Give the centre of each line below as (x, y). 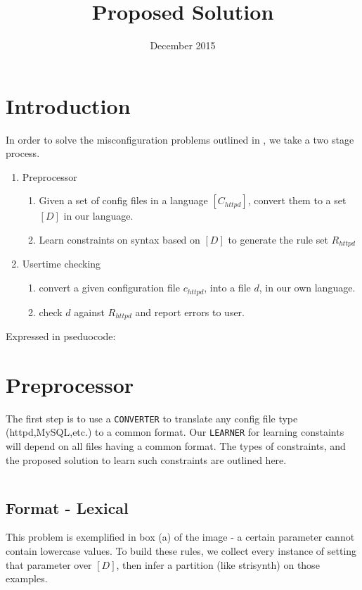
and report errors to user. (190, 312)
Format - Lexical (67, 507)
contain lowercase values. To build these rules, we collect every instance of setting (181, 551)
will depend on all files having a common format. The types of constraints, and (176, 446)
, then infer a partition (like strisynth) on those (218, 564)
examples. (27, 578)
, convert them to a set (297, 200)
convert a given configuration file (109, 288)
